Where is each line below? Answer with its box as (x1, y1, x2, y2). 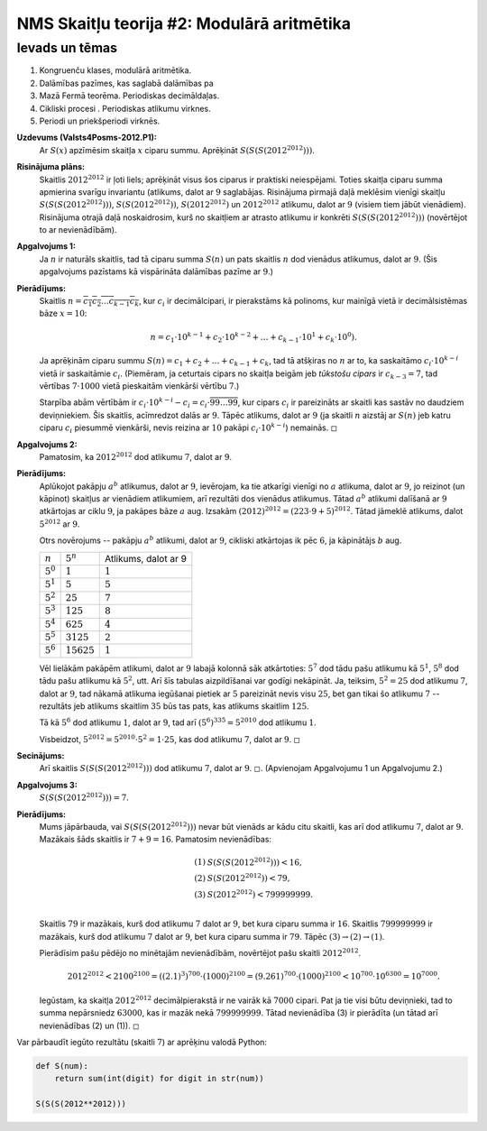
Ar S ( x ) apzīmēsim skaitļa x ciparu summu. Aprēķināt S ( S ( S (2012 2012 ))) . (39, 144, 316, 155)
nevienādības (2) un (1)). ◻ (39, 1020, 140, 1031)
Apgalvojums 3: (16, 779, 78, 790)
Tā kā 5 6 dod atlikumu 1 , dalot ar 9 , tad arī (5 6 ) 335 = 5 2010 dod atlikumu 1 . (39, 716, 317, 728)
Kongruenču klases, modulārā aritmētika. (39, 65, 192, 76)
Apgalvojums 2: (16, 438, 78, 450)
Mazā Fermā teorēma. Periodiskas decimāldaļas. (39, 90, 220, 101)
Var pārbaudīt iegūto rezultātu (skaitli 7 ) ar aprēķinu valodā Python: (16, 1036, 268, 1047)
